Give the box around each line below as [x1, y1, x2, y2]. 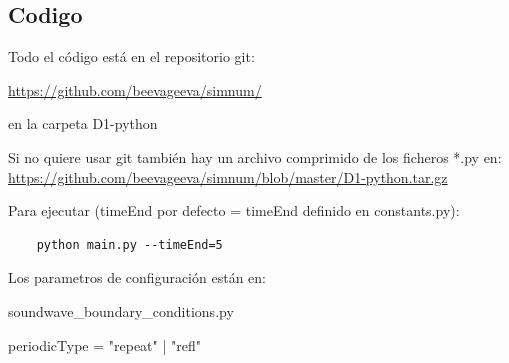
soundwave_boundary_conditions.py [8, 300, 234, 321]
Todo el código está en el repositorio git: [8, 46, 255, 67]
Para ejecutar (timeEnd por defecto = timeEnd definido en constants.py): [8, 200, 460, 221]
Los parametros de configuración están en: [8, 267, 266, 288]
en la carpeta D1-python [8, 113, 158, 134]
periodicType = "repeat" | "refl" [8, 334, 201, 355]
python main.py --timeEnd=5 [36, 237, 223, 252]
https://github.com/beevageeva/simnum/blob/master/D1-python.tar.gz [8, 166, 448, 187]
